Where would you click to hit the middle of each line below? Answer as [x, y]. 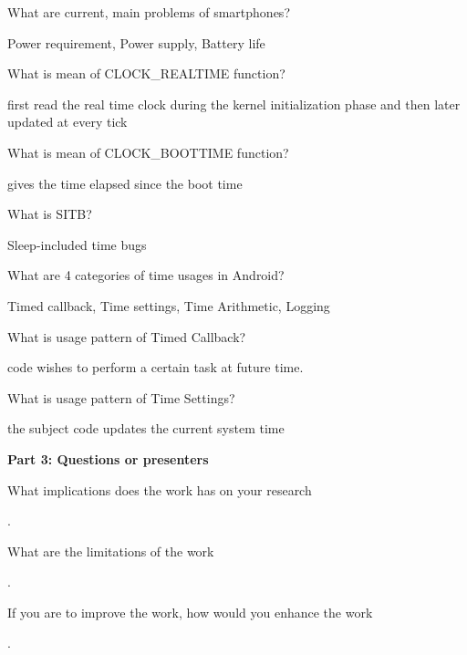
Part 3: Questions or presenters [108, 458]
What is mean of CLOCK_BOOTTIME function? [148, 152]
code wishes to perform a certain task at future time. [156, 367]
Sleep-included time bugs [77, 244]
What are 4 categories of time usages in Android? [146, 275]
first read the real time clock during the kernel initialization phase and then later [234, 104]
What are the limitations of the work [111, 551]
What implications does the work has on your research [160, 489]
